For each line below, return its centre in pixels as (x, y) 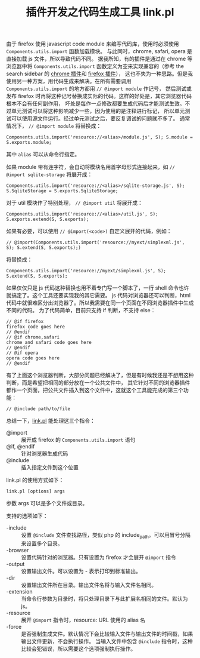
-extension (19, 591)
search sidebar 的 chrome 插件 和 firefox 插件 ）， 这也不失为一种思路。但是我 (100, 74)
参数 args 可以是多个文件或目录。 (47, 503)
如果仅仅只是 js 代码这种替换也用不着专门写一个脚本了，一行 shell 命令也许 (98, 288)
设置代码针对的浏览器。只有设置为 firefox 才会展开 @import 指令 (99, 557)
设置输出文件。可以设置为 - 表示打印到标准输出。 (81, 571)
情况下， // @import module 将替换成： (54, 126)
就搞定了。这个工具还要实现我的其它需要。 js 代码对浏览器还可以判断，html (99, 296)
